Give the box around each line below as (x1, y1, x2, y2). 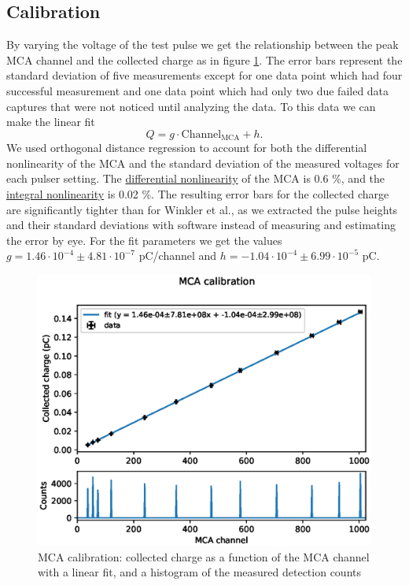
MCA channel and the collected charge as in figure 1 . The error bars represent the (6, 51, 403, 68)
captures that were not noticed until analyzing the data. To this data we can (6, 98, 376, 114)
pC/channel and (138, 247, 217, 264)
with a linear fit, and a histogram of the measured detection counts (38, 564, 362, 580)
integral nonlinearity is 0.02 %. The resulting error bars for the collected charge (6, 186, 389, 202)
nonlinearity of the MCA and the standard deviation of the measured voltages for (6, 154, 400, 171)
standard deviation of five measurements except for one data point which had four (6, 67, 403, 83)
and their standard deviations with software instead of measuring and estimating (6, 217, 396, 233)
